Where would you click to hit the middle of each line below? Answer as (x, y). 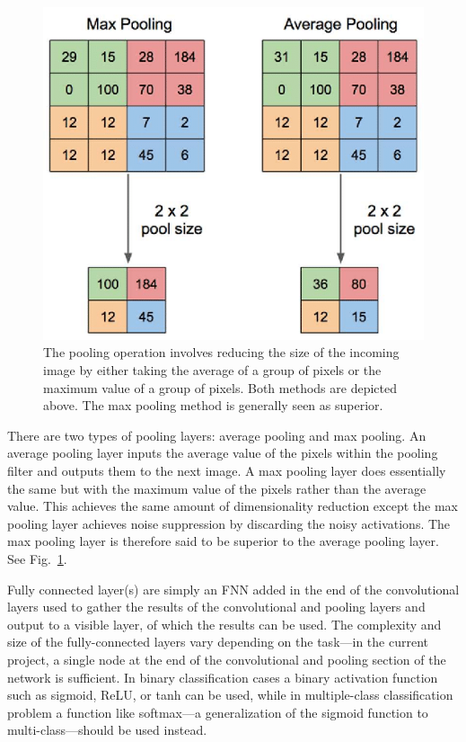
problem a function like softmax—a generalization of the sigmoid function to (218, 712)
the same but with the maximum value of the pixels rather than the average (217, 488)
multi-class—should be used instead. (107, 730)
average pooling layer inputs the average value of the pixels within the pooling (223, 453)
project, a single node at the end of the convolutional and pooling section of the (227, 659)
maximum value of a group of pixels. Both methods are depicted (220, 387)
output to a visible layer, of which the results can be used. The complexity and (224, 624)
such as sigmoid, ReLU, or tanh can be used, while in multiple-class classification (230, 695)
